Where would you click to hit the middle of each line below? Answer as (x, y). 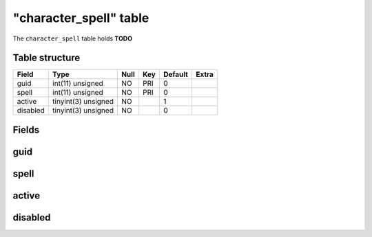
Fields (26, 129)
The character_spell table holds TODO (72, 38)
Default (176, 74)
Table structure (46, 58)
